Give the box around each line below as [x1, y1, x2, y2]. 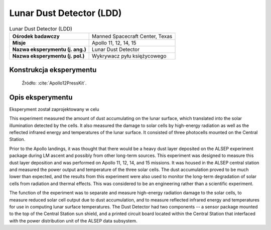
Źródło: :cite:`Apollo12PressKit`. [22, 80, 87, 86]
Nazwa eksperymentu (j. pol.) [12, 52, 85, 59]
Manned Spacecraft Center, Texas [91, 32, 173, 39]
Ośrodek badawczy [12, 32, 60, 39]
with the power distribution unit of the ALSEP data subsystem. [9, 217, 138, 223]
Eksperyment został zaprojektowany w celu [9, 106, 99, 112]
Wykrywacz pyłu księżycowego [91, 52, 167, 59]
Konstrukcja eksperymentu [9, 65, 97, 74]
